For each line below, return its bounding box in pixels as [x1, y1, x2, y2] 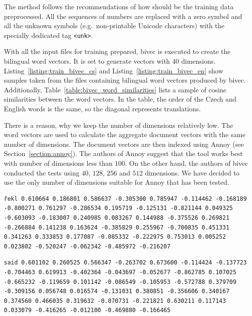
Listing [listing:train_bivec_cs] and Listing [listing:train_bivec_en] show [4, 65, 223, 75]
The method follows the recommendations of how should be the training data [4, 1, 234, 11]
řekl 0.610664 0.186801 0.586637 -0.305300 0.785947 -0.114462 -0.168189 [4, 195, 247, 202]
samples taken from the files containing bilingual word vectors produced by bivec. [4, 75, 246, 85]
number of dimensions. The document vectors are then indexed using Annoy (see [4, 139, 244, 149]
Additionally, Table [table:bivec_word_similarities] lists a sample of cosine [4, 84, 227, 94]
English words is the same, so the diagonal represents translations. [4, 104, 201, 113]
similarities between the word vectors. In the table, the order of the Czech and [4, 94, 236, 104]
